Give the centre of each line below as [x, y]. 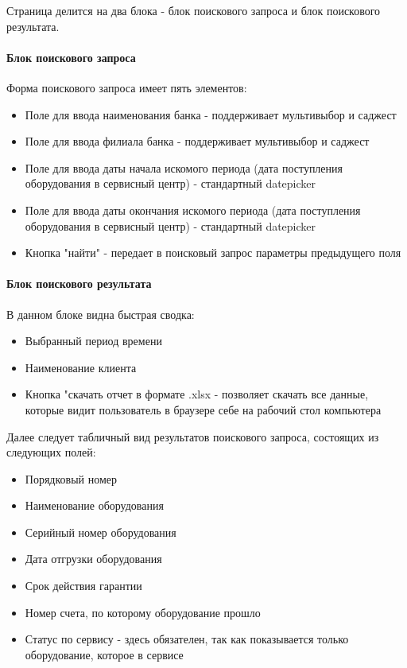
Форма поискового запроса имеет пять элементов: [127, 87]
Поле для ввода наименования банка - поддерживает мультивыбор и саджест [211, 114]
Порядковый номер [71, 478]
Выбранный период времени [93, 341]
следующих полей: [51, 452]
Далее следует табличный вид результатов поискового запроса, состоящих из [193, 436]
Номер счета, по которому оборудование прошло [143, 612]
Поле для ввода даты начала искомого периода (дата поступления [184, 167]
